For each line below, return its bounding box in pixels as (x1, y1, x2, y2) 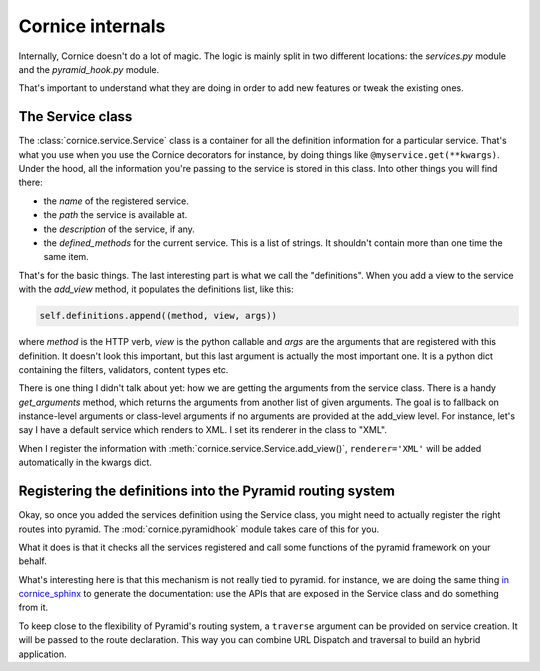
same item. (43, 251, 89, 263)
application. (18, 648, 67, 660)
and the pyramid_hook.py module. (18, 63, 160, 75)
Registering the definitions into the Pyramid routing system (18, 483, 395, 500)
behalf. (18, 555, 47, 567)
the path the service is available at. (43, 209, 188, 221)
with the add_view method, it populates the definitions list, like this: (18, 283, 294, 295)
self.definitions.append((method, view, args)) (39, 310, 277, 322)
